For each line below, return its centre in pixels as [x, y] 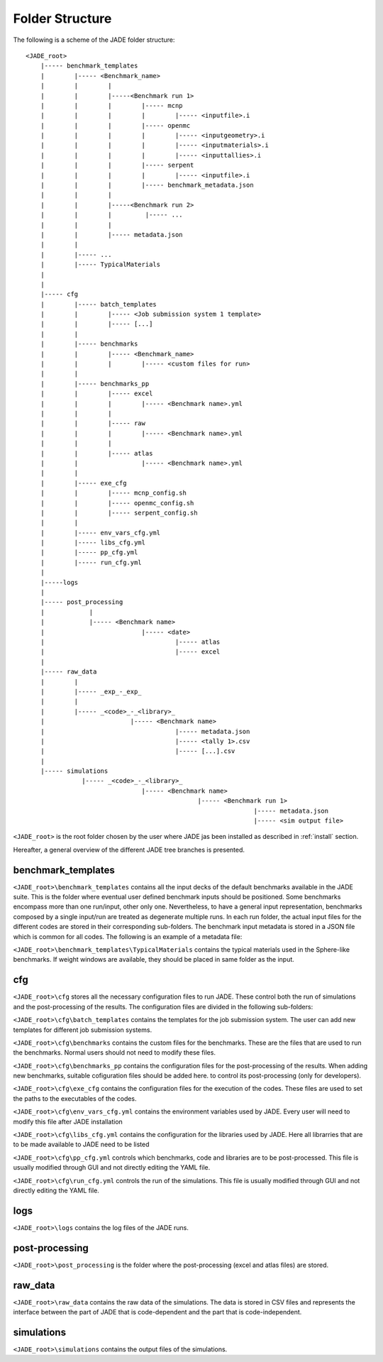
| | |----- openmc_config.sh [117, 503]
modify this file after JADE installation [68, 1121]
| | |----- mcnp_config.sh [113, 493]
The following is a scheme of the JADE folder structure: [94, 40]
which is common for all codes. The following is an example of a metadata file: [128, 936]
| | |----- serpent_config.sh [119, 512]
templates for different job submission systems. [83, 1030]
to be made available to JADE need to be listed [81, 1144]
